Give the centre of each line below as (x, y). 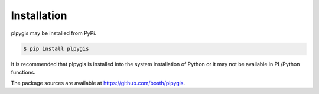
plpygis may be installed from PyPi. (54, 33)
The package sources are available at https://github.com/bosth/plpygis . (98, 83)
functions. (23, 72)
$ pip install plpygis (56, 48)
